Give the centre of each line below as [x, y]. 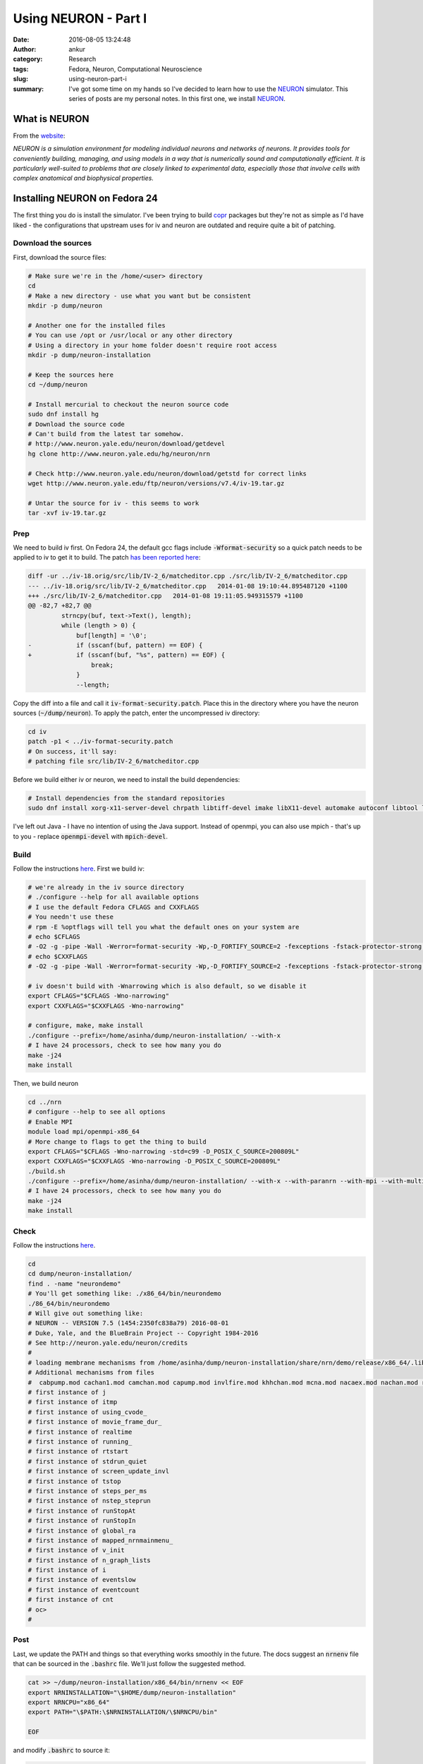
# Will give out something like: [86, 1313]
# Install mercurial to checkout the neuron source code [128, 404]
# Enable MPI [50, 1122]
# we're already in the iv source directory [106, 887]
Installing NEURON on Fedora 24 [85, 199]
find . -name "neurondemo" [74, 1283]
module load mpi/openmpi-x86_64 [84, 1132]
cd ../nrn [45, 1102]
